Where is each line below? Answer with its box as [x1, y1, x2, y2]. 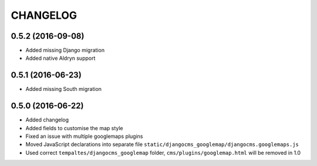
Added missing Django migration [25, 47, 105, 54]
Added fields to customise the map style [25, 124, 123, 131]
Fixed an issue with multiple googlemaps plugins [25, 133, 143, 140]
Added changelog [25, 116, 69, 123]
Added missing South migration [25, 86, 102, 93]
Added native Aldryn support [25, 55, 96, 62]
